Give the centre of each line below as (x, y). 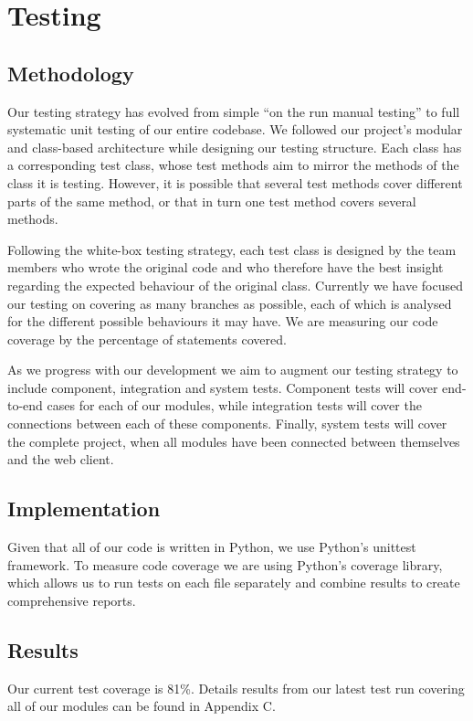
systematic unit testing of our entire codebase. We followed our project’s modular (235, 129)
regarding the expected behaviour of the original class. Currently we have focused (236, 285)
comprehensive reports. (72, 600)
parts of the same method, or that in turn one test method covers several (212, 201)
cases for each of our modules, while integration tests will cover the (234, 405)
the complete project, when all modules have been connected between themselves (234, 441)
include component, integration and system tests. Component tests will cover (223, 387)
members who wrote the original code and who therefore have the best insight (226, 267)
